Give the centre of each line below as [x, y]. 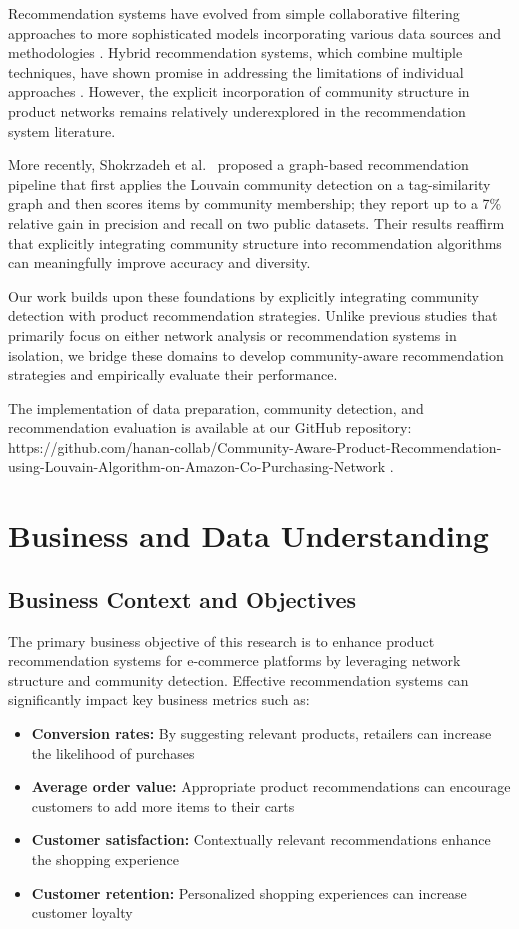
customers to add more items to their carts [163, 805]
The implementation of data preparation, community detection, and [216, 407]
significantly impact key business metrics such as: [159, 699]
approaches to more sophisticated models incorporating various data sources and [255, 32]
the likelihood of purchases [113, 752]
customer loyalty [82, 912]
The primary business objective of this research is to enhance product [221, 640]
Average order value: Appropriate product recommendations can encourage [271, 786]
